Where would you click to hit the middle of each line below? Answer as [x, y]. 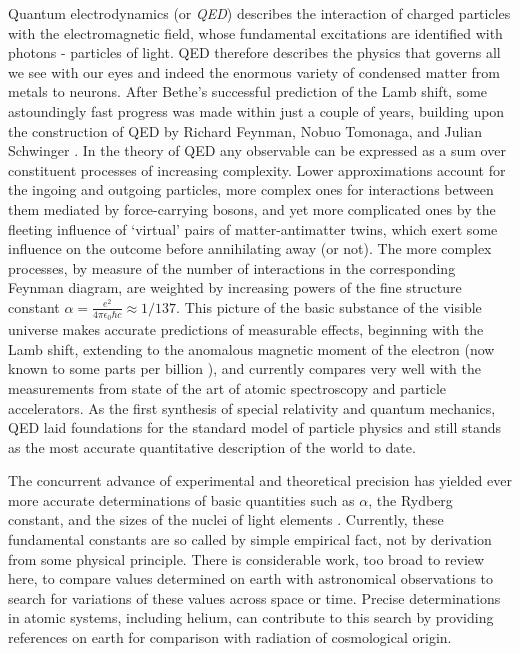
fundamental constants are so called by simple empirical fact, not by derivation [250, 539]
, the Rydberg [410, 499]
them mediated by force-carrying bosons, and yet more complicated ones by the [252, 208]
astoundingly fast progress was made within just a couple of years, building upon [256, 110]
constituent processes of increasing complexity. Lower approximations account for [257, 169]
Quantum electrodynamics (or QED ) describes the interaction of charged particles [259, 13]
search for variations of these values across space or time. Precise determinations [254, 597]
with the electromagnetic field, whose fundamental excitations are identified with [255, 32]
